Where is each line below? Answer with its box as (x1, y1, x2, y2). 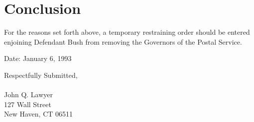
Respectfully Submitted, (4, 69, 78, 80)
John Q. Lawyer (4, 89, 53, 100)
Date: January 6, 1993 (4, 53, 72, 63)
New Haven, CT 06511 (4, 109, 73, 119)
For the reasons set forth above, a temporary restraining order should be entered (4, 27, 250, 37)
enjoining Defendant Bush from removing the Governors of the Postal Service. (4, 36, 242, 47)
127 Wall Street (4, 99, 51, 109)
